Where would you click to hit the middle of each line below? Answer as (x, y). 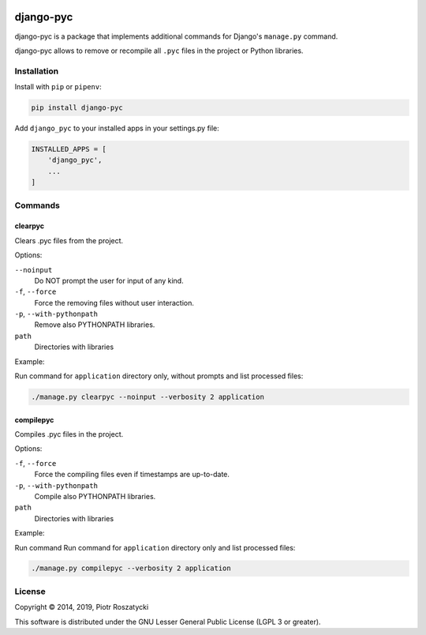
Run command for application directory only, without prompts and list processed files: (159, 376)
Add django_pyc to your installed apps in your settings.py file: (117, 128)
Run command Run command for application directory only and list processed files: (155, 547)
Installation (37, 71)
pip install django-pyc (77, 108)
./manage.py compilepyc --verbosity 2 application (131, 568)
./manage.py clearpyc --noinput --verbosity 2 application (148, 397)
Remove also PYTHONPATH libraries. (95, 325)
